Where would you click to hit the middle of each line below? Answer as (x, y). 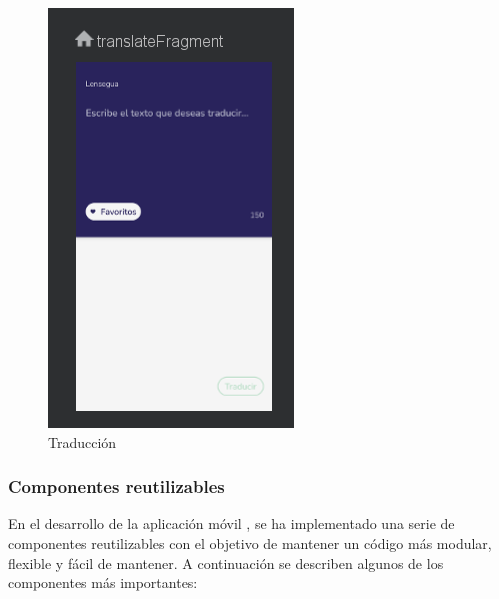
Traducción (82, 441)
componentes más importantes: (103, 582)
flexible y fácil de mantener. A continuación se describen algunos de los (226, 562)
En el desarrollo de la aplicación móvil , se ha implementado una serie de (231, 523)
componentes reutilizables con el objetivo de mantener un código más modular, (250, 543)
